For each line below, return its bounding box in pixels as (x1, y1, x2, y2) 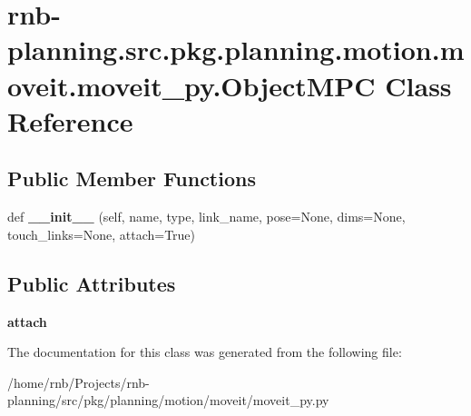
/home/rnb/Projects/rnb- (7, 372, 150, 391)
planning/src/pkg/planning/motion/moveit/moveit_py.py (7, 391, 329, 410)
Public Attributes (7, 269, 176, 297)
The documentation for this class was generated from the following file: (7, 342, 402, 362)
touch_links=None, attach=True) (7, 224, 196, 243)
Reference (7, 102, 133, 139)
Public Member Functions (7, 164, 256, 193)
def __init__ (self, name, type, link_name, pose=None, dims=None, (7, 207, 406, 226)
